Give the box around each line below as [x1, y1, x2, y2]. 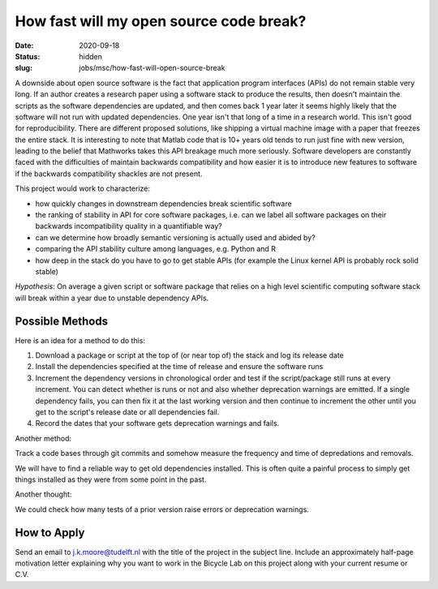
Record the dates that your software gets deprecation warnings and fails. [35, 419, 280, 428]
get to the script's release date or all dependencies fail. [35, 407, 220, 417]
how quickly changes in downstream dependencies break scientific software [35, 199, 292, 209]
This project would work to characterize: [15, 183, 150, 194]
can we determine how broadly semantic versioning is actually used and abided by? [35, 232, 316, 243]
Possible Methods [15, 314, 109, 328]
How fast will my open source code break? [15, 12, 307, 30]
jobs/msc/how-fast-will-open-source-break [79, 63, 225, 73]
